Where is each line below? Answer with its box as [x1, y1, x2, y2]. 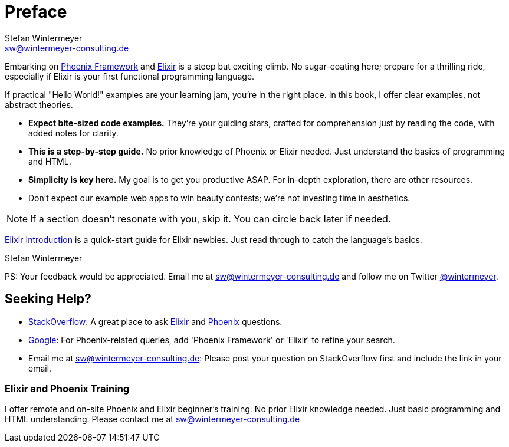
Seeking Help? [5, 291, 91, 307]
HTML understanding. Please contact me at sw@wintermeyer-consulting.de [5, 414, 300, 425]
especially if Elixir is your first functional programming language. [5, 71, 255, 81]
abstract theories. [5, 99, 73, 110]
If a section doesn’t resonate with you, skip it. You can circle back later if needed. [30, 212, 391, 225]
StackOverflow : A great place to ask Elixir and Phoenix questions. [28, 316, 283, 327]
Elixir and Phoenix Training [5, 382, 130, 395]
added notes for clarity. [28, 127, 119, 138]
